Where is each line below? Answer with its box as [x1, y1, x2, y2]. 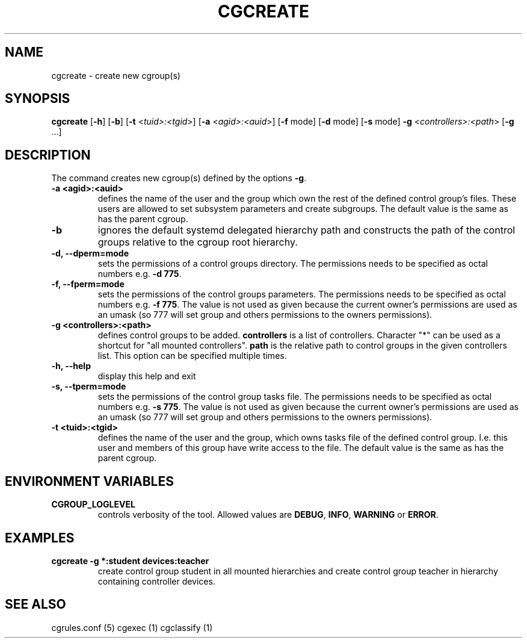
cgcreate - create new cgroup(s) [51, 70, 180, 81]
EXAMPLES [5, 530, 75, 545]
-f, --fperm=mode [51, 279, 125, 290]
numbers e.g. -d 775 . [97, 269, 182, 279]
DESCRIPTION [5, 147, 91, 163]
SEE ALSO [5, 597, 66, 612]
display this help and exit [97, 371, 196, 382]
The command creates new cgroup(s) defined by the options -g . [51, 173, 307, 184]
